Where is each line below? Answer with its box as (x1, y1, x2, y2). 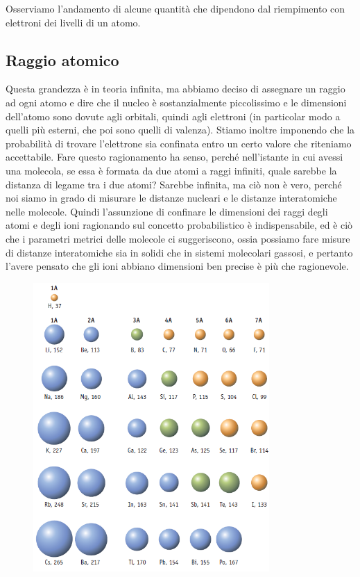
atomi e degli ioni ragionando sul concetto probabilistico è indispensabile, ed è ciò (6, 218, 353, 232)
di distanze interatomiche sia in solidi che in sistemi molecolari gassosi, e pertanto (6, 245, 353, 259)
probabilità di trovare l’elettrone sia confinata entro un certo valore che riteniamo (6, 136, 352, 150)
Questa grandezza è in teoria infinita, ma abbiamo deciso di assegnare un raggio (6, 81, 345, 96)
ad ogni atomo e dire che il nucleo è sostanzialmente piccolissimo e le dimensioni (6, 95, 347, 109)
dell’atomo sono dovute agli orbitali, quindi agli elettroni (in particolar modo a (6, 108, 341, 123)
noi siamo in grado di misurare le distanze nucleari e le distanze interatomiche (6, 190, 337, 205)
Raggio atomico (6, 49, 119, 70)
